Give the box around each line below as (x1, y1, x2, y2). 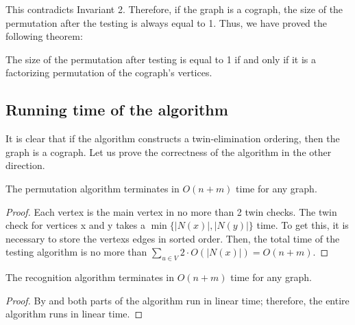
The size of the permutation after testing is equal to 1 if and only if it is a (5, 52, 317, 66)
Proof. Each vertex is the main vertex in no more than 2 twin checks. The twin (5, 204, 337, 218)
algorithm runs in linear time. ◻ (5, 306, 143, 321)
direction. (5, 158, 45, 172)
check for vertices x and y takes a (5, 218, 145, 232)
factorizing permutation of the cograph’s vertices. (5, 65, 212, 80)
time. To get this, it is (256, 218, 349, 232)
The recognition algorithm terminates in (5, 270, 174, 284)
